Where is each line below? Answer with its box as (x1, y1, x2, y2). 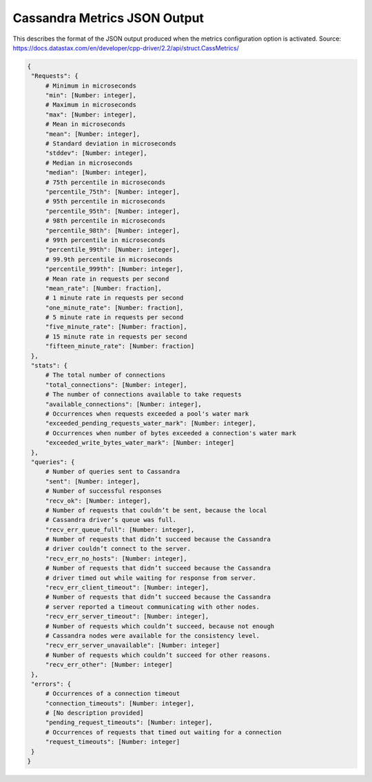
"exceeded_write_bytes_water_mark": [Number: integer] (45, 439, 235, 447)
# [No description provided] (45, 709, 144, 717)
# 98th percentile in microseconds (45, 217, 165, 225)
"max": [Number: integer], (45, 110, 137, 119)
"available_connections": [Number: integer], (45, 400, 203, 408)
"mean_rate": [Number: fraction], (45, 284, 162, 292)
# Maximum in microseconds (45, 101, 137, 109)
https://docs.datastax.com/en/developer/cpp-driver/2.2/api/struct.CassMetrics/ (12, 43, 239, 52)
